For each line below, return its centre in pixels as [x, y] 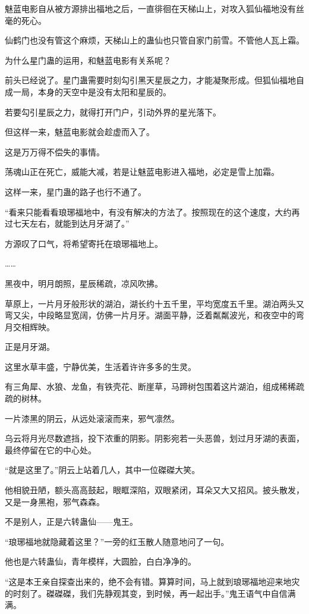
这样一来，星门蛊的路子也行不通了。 [75, 191]
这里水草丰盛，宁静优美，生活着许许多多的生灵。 [100, 366]
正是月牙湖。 [30, 347]
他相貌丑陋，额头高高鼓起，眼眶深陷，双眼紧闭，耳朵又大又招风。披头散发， [154, 490]
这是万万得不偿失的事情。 [55, 151]
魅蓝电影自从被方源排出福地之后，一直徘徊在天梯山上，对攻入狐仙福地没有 [150, 8]
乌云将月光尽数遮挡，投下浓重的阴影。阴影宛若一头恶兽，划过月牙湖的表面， [154, 438]
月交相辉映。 [30, 326]
